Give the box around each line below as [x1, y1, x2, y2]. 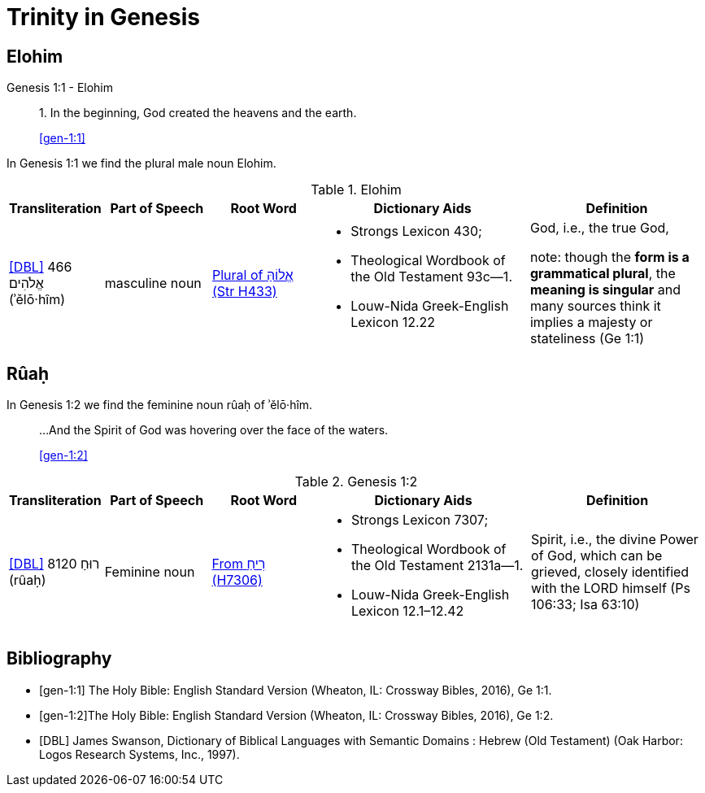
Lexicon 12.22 [350, 314, 436, 331]
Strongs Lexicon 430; [350, 223, 482, 240]
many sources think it [529, 298, 661, 315]
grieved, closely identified [531, 564, 690, 581]
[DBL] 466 [9, 259, 72, 276]
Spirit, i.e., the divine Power [531, 531, 698, 548]
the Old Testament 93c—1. [350, 268, 512, 285]
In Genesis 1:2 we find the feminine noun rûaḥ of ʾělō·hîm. [7, 398, 313, 412]
